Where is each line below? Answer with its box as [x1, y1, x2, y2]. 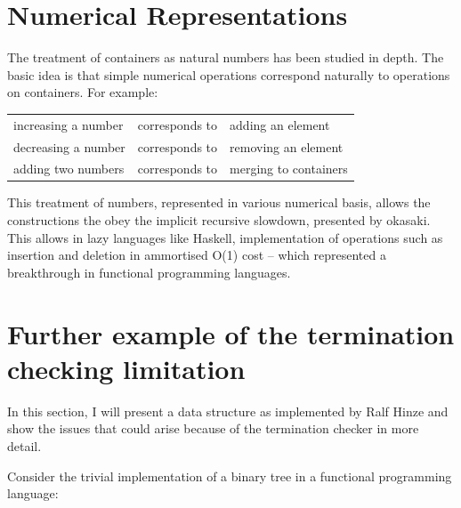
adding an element [230, 115, 330, 133]
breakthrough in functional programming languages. [7, 262, 291, 281]
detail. [7, 436, 42, 455]
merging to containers [230, 159, 348, 178]
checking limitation [7, 350, 246, 386]
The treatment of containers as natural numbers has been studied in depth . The [7, 48, 444, 67]
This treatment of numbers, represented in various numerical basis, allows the [7, 193, 431, 212]
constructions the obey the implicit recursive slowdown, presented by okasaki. [7, 211, 431, 230]
